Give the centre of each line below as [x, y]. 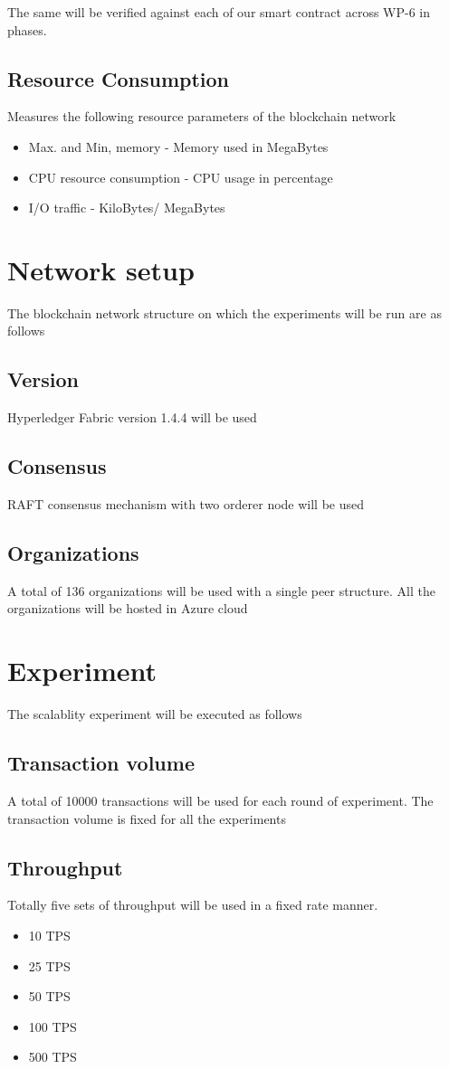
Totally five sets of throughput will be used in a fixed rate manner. [193, 905]
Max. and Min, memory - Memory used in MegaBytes [178, 146]
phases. [27, 29]
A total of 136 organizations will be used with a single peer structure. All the [221, 590]
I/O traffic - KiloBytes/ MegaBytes [127, 208]
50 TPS [49, 996]
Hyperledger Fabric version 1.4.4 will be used [132, 417]
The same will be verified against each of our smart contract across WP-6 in [219, 12]
